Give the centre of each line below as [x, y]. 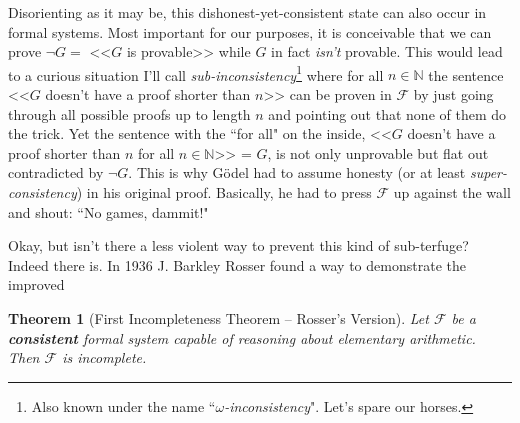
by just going [453, 94]
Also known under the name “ [123, 405]
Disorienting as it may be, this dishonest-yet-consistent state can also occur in [247, 12]
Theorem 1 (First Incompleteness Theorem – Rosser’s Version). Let [218, 317]
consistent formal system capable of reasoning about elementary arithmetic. [242, 337]
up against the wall [452, 192]
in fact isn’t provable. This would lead [387, 51]
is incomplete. [104, 357]
